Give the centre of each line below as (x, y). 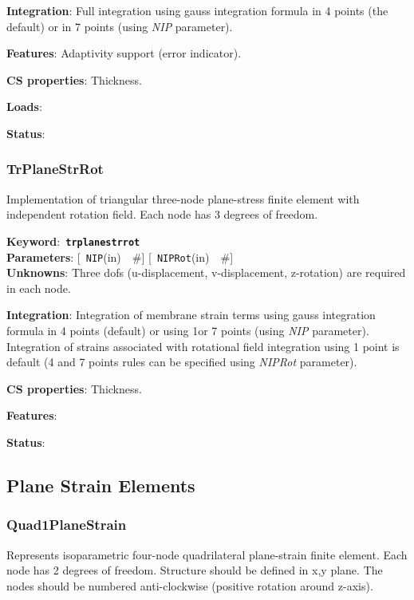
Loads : (24, 107)
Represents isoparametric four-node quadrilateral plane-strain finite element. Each (207, 554)
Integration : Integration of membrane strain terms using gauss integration (191, 315)
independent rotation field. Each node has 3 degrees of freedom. (162, 214)
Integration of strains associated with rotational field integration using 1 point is (203, 346)
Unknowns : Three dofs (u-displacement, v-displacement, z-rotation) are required (206, 272)
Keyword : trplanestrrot (73, 241)
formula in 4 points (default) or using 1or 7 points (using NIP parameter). (188, 331)
